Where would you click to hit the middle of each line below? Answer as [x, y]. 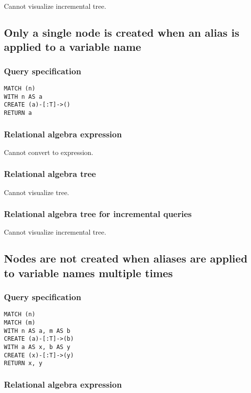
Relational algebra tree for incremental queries [98, 214]
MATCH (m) [20, 323]
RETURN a [18, 113]
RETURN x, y [23, 363]
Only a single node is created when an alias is [122, 32]
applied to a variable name [73, 47]
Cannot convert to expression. [49, 152]
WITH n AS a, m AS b [37, 331]
